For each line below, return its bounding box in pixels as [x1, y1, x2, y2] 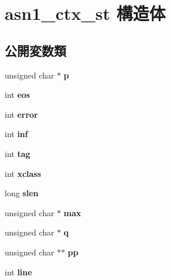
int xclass [5, 167, 42, 179]
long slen [5, 187, 39, 199]
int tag [5, 147, 30, 159]
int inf [5, 128, 28, 140]
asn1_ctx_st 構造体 [5, 1, 166, 25]
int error [5, 108, 38, 120]
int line [5, 265, 32, 278]
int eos [5, 88, 30, 101]
